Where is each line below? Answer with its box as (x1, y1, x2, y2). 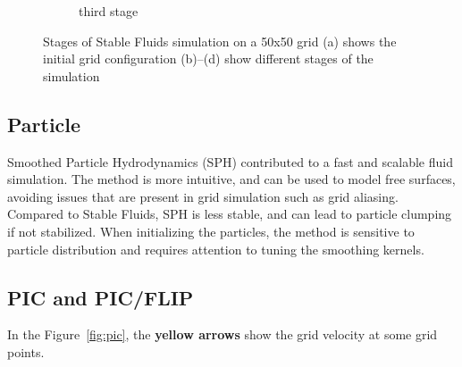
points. (7, 342, 45, 361)
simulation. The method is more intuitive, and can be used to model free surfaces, (7, 170, 456, 188)
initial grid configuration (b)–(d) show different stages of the (43, 49, 374, 68)
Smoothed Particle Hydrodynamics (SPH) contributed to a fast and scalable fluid (7, 152, 453, 171)
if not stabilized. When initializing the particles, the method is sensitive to (7, 221, 415, 240)
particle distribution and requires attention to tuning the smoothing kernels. (7, 239, 424, 258)
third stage (79, 2, 139, 20)
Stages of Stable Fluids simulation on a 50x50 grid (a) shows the (43, 31, 397, 50)
